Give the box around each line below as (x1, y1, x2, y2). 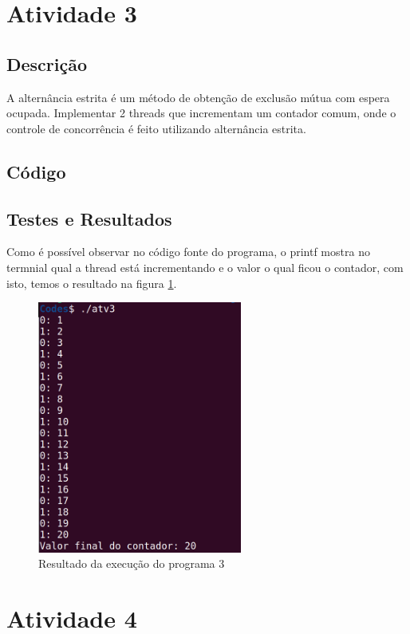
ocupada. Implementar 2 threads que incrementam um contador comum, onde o (6, 104, 396, 121)
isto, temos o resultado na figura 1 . (6, 274, 177, 291)
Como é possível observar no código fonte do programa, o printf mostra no (6, 243, 370, 260)
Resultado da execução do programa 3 (38, 555, 225, 572)
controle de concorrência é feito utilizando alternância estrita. (6, 120, 306, 136)
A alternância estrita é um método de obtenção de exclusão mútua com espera (6, 89, 390, 105)
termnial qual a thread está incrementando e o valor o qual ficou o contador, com (6, 258, 404, 275)
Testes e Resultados (6, 206, 172, 230)
